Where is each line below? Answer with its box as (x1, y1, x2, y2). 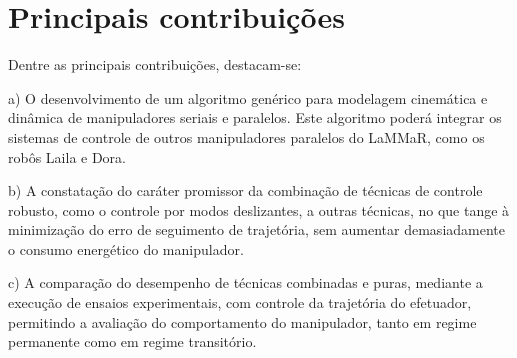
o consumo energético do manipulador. (8, 238, 244, 259)
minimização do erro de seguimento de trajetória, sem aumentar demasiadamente (8, 219, 505, 240)
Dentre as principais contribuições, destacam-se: (8, 54, 302, 75)
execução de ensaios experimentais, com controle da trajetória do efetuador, (8, 292, 472, 313)
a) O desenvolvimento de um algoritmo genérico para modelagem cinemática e (8, 87, 488, 108)
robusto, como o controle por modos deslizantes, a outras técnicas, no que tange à (8, 199, 510, 220)
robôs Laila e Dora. (8, 146, 126, 167)
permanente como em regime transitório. (8, 331, 257, 352)
